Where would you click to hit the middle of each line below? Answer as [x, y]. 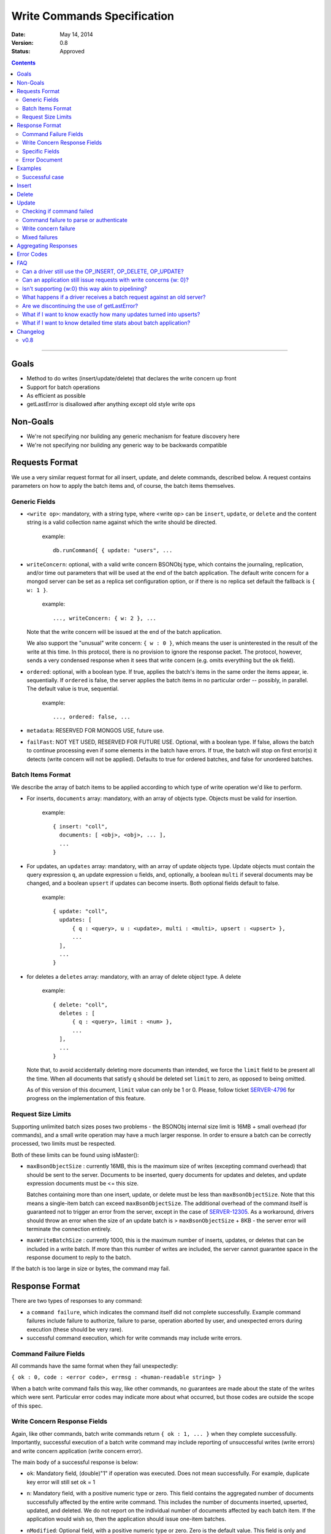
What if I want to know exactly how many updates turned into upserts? [111, 314]
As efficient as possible [56, 395]
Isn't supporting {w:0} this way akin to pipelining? [85, 288]
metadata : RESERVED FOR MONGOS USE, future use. [96, 731]
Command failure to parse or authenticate [75, 220]
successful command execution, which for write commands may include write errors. [134, 1338]
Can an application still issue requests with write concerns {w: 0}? [106, 280]
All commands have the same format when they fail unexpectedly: [95, 1366]
